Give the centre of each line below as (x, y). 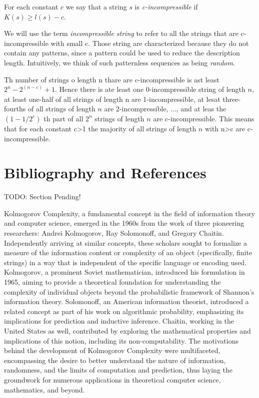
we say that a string (96, 6)
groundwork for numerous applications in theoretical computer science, (112, 379)
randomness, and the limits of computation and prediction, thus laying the (118, 370)
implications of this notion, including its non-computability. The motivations (121, 340)
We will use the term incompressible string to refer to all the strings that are (121, 33)
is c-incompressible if (166, 6)
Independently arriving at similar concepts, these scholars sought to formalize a (125, 242)
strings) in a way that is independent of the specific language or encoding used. (125, 262)
